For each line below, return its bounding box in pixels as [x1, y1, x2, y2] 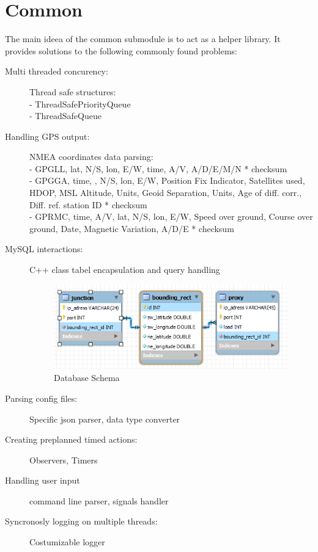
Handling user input [5, 474, 80, 487]
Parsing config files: [5, 391, 78, 404]
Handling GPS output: [5, 129, 90, 142]
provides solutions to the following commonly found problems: [5, 44, 237, 57]
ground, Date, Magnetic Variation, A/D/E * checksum [29, 222, 234, 234]
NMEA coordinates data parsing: [29, 150, 153, 163]
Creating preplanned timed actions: [5, 433, 138, 446]
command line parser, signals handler [29, 494, 169, 507]
